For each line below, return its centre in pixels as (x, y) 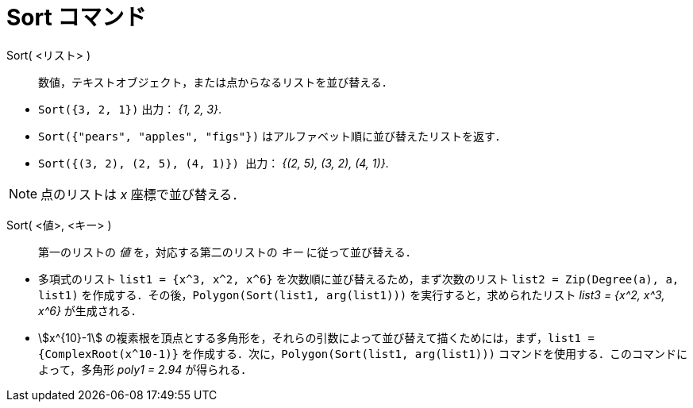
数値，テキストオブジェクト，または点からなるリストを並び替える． (216, 82)
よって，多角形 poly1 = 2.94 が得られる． (145, 369)
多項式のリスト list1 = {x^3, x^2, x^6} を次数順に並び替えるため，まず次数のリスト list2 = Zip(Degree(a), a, (359, 279)
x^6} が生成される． (90, 310)
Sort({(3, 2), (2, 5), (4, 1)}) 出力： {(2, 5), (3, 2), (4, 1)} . (214, 163)
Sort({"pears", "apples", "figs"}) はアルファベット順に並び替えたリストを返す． (272, 136)
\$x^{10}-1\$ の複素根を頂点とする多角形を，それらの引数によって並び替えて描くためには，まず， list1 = (316, 337)
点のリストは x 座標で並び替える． (143, 194)
